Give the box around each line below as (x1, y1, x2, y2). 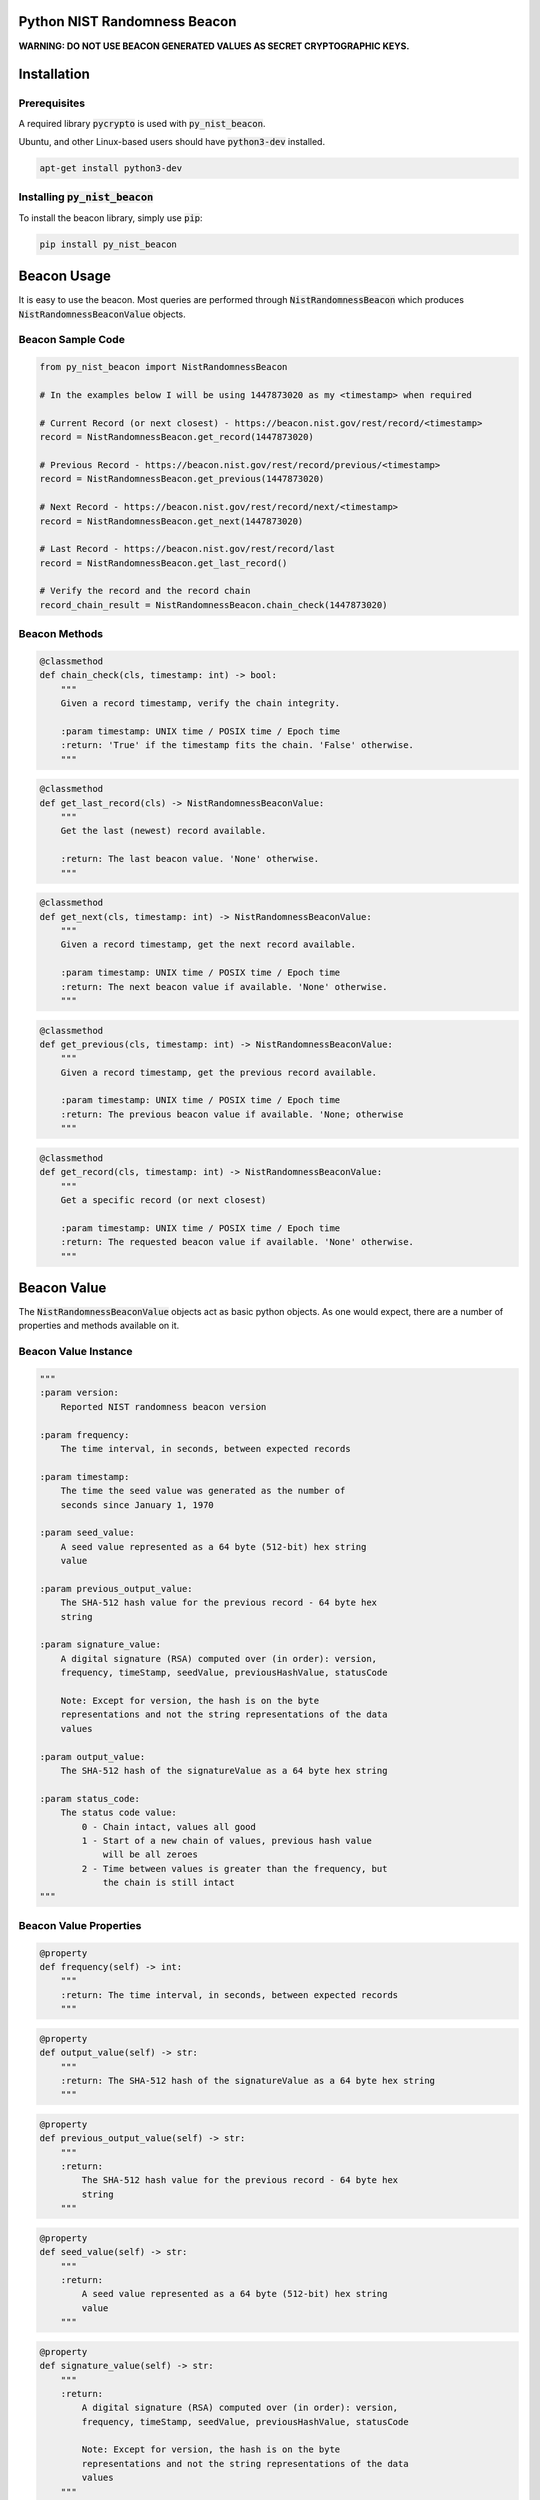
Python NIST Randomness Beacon (18, 13, 237, 30)
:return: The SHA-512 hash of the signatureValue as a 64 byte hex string (60, 2075, 435, 2086)
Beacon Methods (18, 627, 104, 641)
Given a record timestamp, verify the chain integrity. (60, 698, 341, 709)
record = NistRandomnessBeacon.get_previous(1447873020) (39, 473, 325, 485)
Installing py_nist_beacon (18, 190, 154, 204)
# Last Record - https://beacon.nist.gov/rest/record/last (39, 543, 335, 555)
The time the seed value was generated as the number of (60, 1485, 346, 1497)
